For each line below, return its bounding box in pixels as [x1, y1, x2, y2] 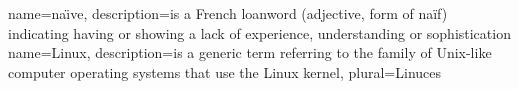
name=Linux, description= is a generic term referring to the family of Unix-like [8, 42, 492, 63]
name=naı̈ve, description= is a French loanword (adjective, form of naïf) [8, 3, 448, 23]
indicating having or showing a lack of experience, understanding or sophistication [8, 22, 511, 43]
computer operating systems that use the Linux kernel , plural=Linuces [8, 61, 442, 82]
